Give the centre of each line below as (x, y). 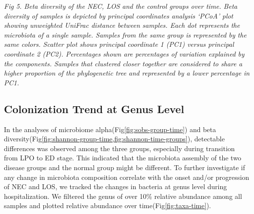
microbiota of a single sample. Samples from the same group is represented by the (125, 34)
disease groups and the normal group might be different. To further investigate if (125, 167)
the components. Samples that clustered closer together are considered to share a (123, 63)
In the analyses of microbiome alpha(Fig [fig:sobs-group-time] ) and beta (110, 129)
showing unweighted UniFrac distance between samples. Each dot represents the (122, 25)
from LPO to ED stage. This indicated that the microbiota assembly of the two (123, 158)
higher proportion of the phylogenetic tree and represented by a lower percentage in (127, 73)
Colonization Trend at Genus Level (94, 108)
